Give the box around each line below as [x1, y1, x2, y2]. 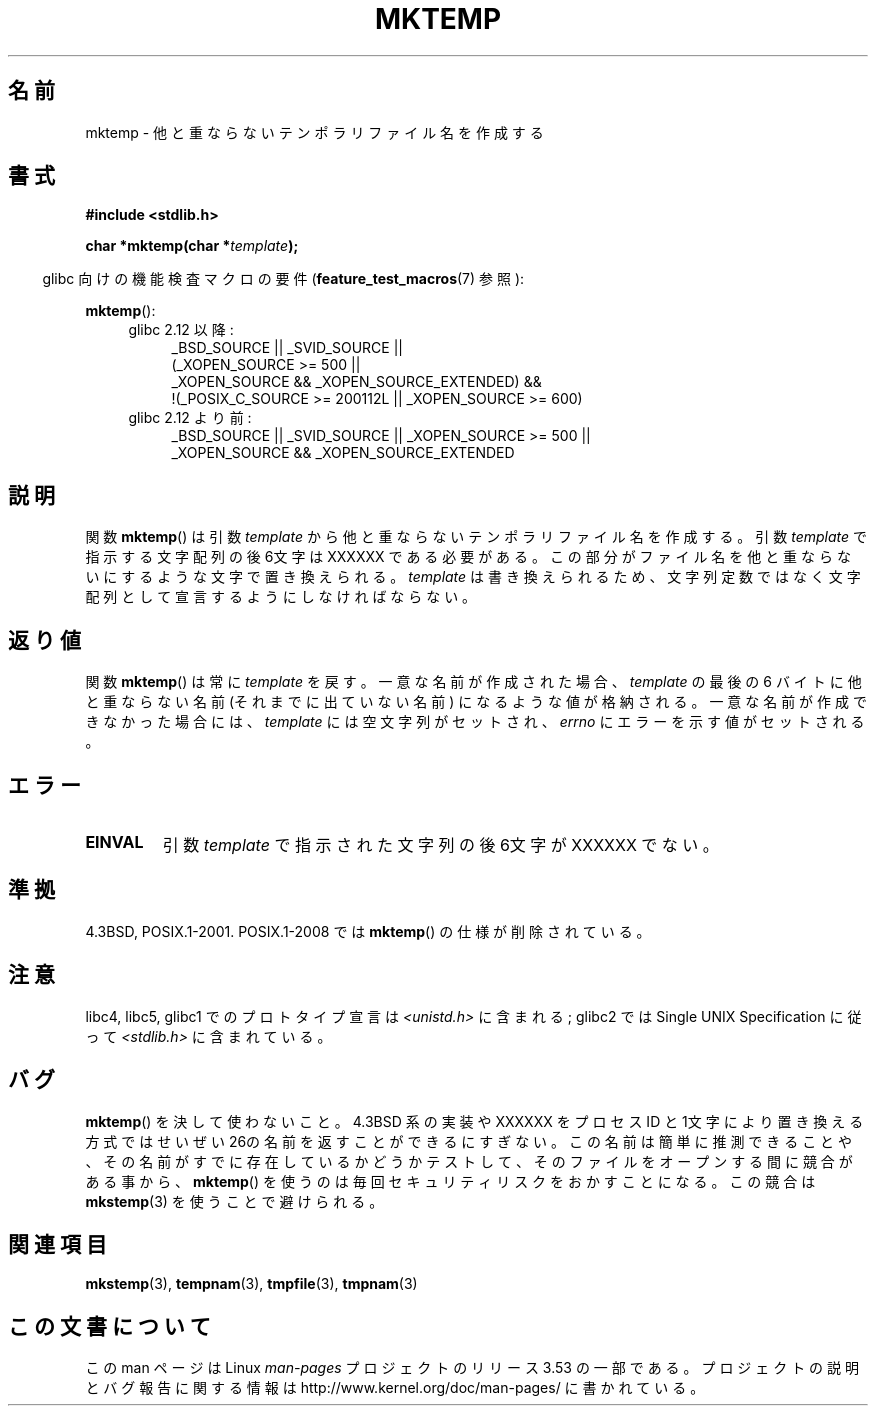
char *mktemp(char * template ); [85, 237, 299, 255]
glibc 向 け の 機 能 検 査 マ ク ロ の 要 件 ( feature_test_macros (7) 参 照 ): [42, 270, 525, 288]
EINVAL [85, 831, 144, 852]
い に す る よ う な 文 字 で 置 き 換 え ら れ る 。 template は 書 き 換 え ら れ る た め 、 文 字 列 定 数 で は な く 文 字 [85, 568, 861, 586]
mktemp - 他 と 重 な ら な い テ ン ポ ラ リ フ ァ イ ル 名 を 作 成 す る [85, 123, 544, 141]
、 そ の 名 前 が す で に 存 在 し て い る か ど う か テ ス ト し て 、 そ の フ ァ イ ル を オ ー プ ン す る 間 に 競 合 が [85, 1152, 853, 1170]
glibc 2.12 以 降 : [128, 321, 234, 339]
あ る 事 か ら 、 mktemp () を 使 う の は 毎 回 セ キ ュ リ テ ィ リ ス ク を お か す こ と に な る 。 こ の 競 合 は [85, 1172, 816, 1190]
